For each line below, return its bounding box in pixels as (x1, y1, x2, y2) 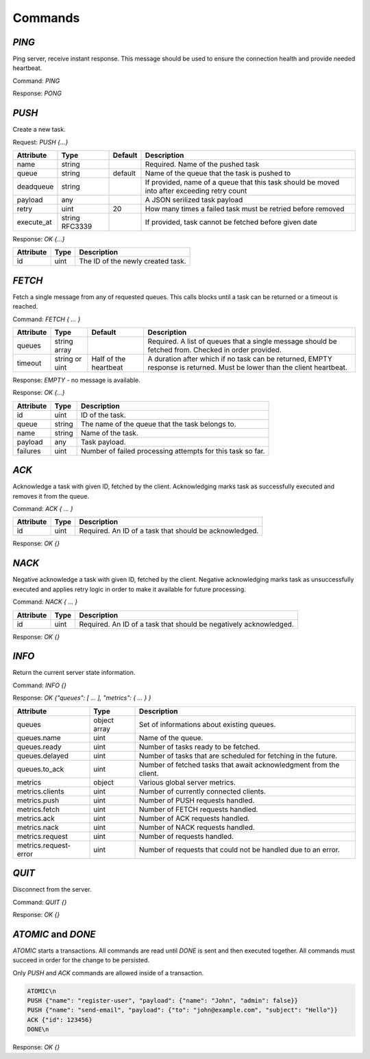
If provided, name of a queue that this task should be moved (145, 177, 340, 187)
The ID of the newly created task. (79, 257, 186, 266)
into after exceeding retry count (145, 186, 247, 195)
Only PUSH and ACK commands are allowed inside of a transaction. (12, 968, 204, 977)
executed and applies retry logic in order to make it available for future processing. (12, 585, 246, 593)
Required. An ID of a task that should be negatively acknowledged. (79, 619, 294, 629)
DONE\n (27, 1025, 49, 1034)
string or (54, 354, 82, 364)
